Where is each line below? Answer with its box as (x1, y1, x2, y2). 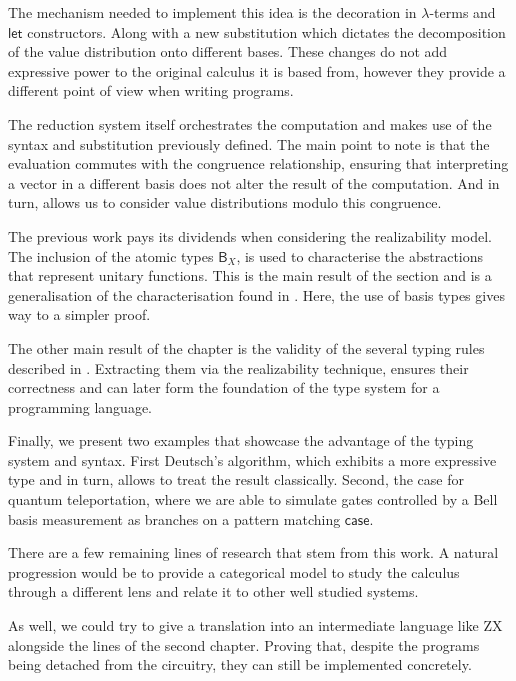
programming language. (8, 396, 152, 417)
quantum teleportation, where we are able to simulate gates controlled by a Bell (8, 489, 498, 510)
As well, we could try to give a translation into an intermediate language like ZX (8, 615, 503, 636)
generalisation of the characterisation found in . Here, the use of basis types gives (8, 284, 505, 305)
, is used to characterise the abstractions (236, 245, 484, 266)
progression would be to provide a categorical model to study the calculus (8, 561, 460, 582)
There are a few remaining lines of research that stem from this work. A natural (8, 542, 499, 563)
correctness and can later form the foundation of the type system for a (8, 377, 440, 398)
